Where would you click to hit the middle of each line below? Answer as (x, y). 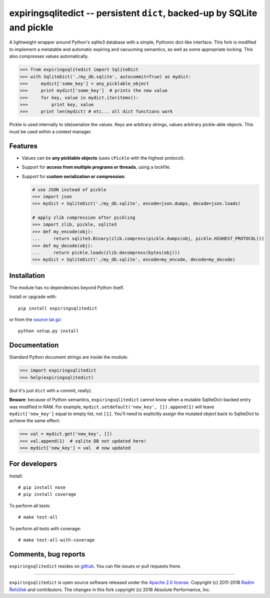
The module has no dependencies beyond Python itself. (67, 287)
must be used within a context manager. (50, 131)
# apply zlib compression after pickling (84, 218)
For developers (33, 464)
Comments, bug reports (47, 554)
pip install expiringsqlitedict (58, 308)
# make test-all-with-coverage (56, 540)
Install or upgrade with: (33, 297)
